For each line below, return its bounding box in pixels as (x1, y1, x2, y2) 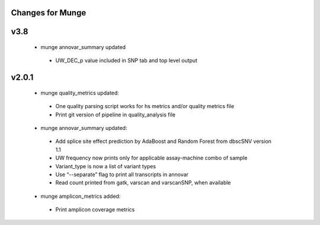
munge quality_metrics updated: (40, 89, 120, 96)
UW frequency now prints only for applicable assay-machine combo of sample (55, 154, 248, 162)
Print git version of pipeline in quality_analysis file (55, 111, 176, 118)
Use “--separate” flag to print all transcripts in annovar (55, 171, 189, 178)
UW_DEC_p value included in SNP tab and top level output (55, 57, 198, 64)
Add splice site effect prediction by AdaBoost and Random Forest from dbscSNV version (55, 138, 272, 145)
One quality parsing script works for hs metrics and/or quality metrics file (55, 103, 234, 110)
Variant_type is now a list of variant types (55, 162, 156, 169)
